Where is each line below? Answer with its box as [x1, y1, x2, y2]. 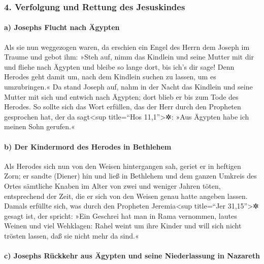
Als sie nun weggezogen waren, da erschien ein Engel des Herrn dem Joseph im [4, 41, 250, 52]
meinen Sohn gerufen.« [4, 121, 75, 132]
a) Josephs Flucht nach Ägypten [4, 22, 120, 33]
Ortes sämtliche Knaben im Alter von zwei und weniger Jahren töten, [4, 180, 221, 191]
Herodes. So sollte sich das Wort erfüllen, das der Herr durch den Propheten [4, 101, 241, 112]
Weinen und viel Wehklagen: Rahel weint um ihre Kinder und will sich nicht [4, 220, 242, 231]
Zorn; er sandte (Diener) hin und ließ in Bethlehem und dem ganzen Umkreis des [4, 170, 257, 181]
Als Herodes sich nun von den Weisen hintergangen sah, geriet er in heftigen [4, 160, 241, 171]
